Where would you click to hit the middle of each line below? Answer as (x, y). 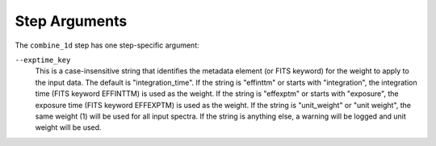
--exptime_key (43, 60)
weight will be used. (68, 127)
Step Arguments (71, 21)
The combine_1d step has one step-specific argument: (107, 45)
